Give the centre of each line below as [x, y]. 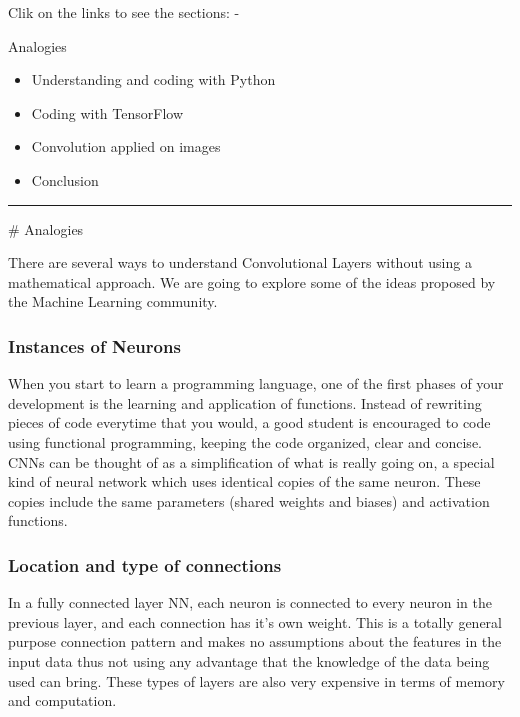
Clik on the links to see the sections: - [124, 12]
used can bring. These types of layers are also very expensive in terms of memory [256, 680]
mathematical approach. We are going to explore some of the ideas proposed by [252, 281]
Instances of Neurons [94, 345]
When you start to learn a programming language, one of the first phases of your [256, 383]
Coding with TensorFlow [107, 112]
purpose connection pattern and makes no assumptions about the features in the [255, 641]
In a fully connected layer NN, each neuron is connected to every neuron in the [250, 602]
